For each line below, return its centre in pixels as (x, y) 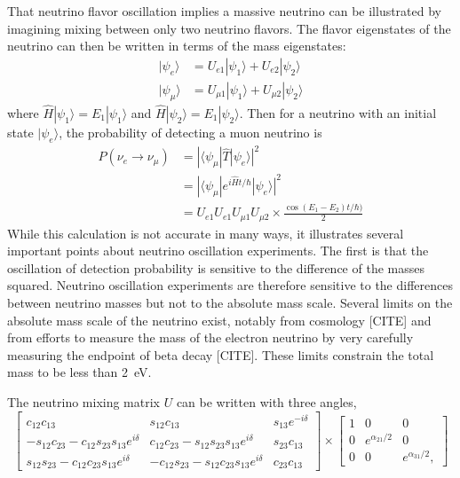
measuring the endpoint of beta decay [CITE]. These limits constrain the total (221, 354)
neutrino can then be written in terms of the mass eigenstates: (177, 46)
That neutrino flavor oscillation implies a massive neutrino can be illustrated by (225, 11)
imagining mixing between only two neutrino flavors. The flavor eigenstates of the (229, 28)
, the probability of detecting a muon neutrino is (190, 132)
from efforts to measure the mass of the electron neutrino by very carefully (210, 337)
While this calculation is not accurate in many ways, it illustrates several (206, 233)
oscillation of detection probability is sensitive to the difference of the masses (216, 267)
